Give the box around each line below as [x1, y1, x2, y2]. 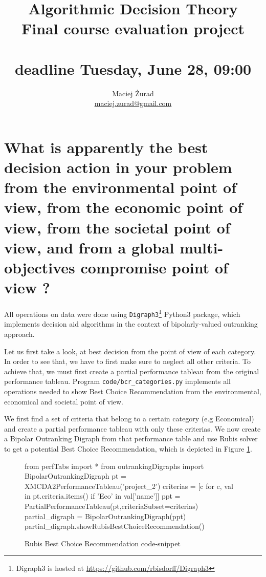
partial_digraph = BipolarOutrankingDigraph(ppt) [25, 510, 186, 521]
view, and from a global [4, 237, 174, 258]
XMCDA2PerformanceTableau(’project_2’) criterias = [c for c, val [25, 480, 233, 491]
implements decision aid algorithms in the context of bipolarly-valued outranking [4, 318, 258, 329]
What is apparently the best [4, 136, 208, 157]
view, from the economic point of [4, 197, 243, 218]
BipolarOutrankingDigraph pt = [25, 471, 126, 481]
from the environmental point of [4, 177, 236, 198]
